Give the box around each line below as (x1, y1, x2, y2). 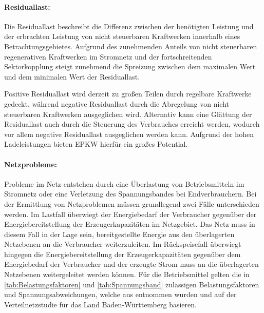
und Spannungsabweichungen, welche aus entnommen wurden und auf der (4, 289, 237, 300)
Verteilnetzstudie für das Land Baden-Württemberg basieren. (4, 299, 197, 309)
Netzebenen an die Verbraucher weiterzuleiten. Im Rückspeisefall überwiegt (4, 239, 241, 249)
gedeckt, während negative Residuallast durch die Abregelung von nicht (4, 98, 229, 109)
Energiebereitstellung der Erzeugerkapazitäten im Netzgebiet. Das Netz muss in (4, 219, 255, 229)
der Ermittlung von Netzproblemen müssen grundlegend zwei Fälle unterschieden (4, 198, 259, 209)
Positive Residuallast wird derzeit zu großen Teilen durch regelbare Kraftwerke (4, 88, 252, 99)
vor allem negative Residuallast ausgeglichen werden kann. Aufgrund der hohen (4, 128, 254, 139)
